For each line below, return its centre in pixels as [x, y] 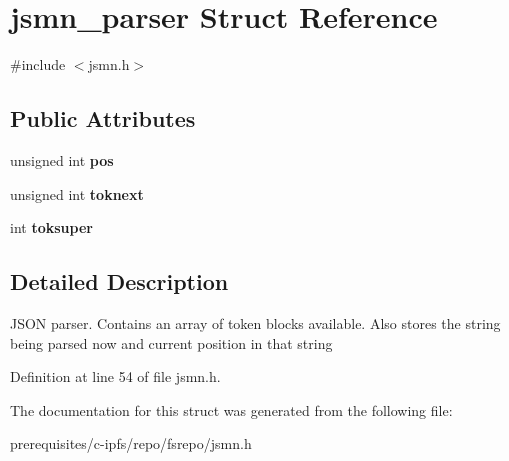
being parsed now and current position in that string [171, 342]
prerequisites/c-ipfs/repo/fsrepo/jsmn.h [131, 443]
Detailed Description [119, 281]
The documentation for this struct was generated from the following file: [231, 409]
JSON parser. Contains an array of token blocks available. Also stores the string [255, 322]
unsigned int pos [62, 159]
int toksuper [51, 227]
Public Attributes [103, 118]
